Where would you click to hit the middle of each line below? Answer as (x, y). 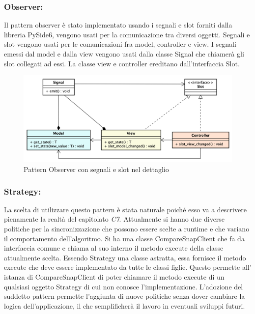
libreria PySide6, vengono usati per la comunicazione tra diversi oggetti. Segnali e (127, 34)
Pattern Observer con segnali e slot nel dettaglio (96, 169)
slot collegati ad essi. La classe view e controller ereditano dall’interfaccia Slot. (122, 63)
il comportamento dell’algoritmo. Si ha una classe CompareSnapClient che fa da (124, 238)
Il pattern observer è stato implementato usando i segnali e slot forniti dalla (118, 25)
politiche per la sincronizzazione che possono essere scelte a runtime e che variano (127, 228)
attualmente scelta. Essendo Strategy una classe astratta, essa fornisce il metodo (125, 257)
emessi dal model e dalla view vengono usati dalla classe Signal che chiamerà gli (124, 54)
